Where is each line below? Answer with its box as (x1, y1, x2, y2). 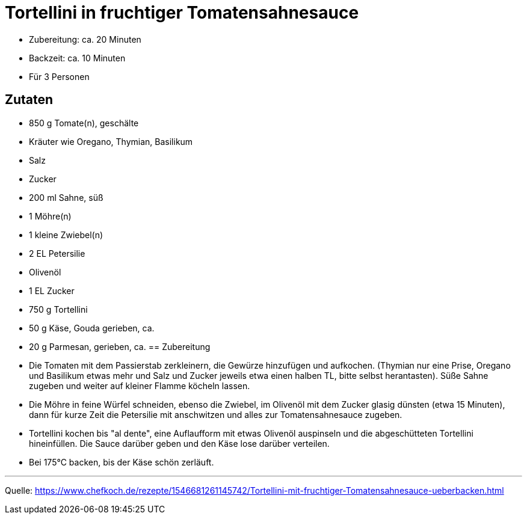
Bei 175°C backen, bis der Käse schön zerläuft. (29, 456, 214, 467)
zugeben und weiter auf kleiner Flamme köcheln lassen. (29, 380, 250, 391)
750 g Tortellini (29, 304, 88, 315)
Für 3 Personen (29, 71, 90, 82)
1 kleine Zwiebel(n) (29, 229, 103, 240)
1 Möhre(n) (29, 210, 72, 221)
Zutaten (5, 92, 54, 108)
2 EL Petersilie (29, 248, 85, 259)
